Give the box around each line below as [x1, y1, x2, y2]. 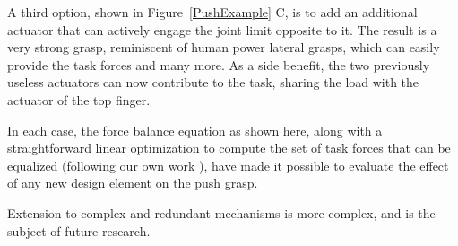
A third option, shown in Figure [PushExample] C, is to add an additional [7, 3, 418, 21]
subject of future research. [7, 221, 151, 240]
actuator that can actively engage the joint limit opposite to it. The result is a [7, 20, 437, 39]
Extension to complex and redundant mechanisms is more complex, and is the [7, 203, 436, 222]
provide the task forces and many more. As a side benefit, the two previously [7, 55, 430, 74]
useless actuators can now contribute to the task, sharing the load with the [7, 73, 419, 92]
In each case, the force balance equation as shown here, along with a [7, 120, 383, 139]
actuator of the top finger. [7, 90, 151, 109]
